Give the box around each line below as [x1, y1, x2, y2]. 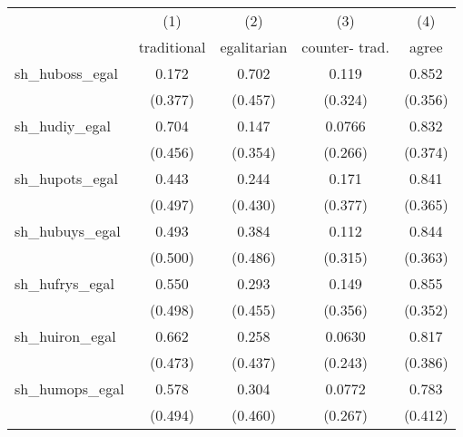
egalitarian [220, 36, 288, 57]
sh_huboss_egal [15, 63, 119, 83]
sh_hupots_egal [15, 168, 118, 189]
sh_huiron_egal [15, 325, 116, 346]
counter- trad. [301, 36, 389, 57]
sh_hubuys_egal [15, 220, 121, 241]
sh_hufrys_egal [15, 273, 115, 294]
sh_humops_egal [15, 378, 124, 399]
